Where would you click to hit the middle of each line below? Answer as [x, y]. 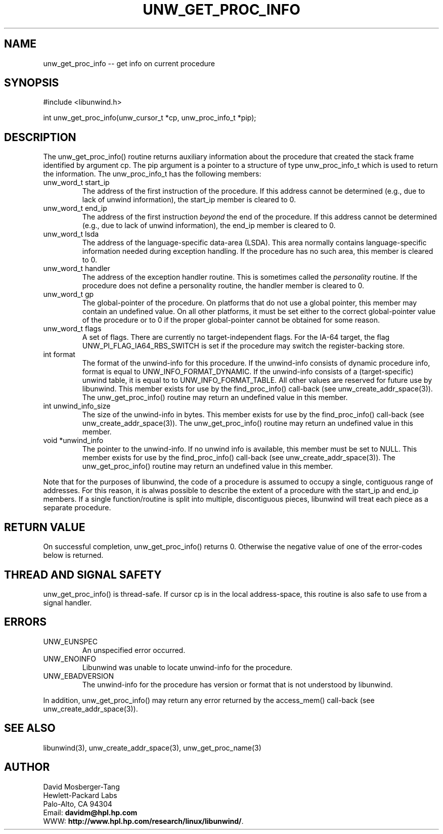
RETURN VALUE [45, 527]
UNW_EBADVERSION [78, 676]
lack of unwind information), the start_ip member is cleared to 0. [189, 200]
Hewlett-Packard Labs [80, 795]
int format [59, 355]
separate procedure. [77, 508]
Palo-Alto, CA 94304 [78, 804]
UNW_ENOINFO [70, 659]
